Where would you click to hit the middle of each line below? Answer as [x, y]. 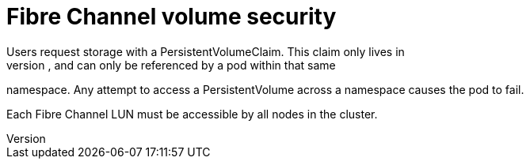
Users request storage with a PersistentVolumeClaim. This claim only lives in [206, 51]
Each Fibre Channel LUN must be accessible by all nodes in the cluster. [192, 114]
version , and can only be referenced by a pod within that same [171, 65]
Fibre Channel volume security [172, 17]
